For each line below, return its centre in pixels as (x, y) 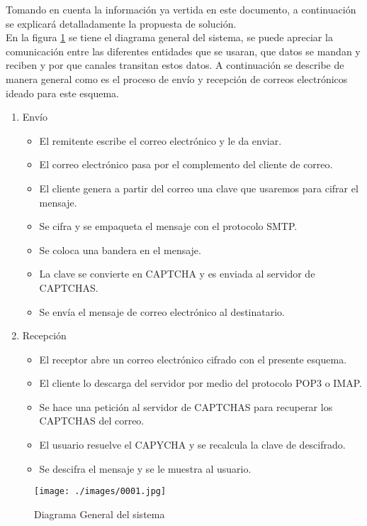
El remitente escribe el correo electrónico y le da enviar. (160, 140)
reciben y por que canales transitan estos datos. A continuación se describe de (175, 65)
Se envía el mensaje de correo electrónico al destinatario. (162, 311)
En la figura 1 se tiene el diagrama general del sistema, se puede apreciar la (169, 37)
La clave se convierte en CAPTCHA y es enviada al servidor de (177, 274)
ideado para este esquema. (63, 93)
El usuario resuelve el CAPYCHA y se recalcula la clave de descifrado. (192, 445)
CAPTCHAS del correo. (92, 421)
